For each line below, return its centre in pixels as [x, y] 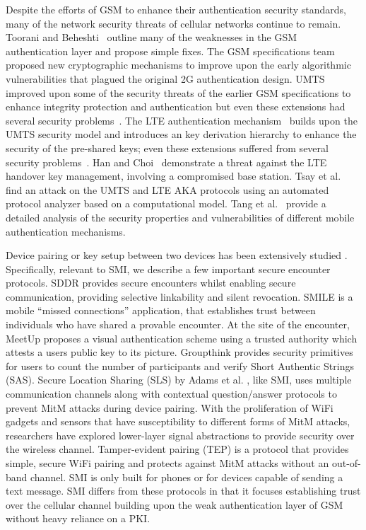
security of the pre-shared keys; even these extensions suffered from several [167, 148]
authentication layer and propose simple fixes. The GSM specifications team [170, 51]
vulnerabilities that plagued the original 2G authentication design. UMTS [165, 78]
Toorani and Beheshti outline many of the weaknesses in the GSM [152, 37]
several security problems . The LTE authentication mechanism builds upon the [182, 120]
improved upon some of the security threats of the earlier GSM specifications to [178, 92]
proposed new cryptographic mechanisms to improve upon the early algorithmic [178, 65]
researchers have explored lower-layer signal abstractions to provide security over [180, 435]
